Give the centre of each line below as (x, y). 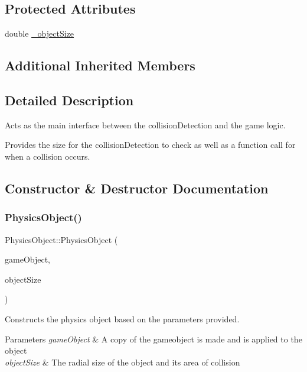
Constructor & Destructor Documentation (137, 188)
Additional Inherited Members (100, 65)
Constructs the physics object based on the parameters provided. (122, 318)
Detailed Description (69, 100)
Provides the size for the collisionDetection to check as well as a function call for (150, 145)
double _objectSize (40, 33)
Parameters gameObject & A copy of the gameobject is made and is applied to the (153, 339)
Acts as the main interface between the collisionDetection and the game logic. (145, 124)
